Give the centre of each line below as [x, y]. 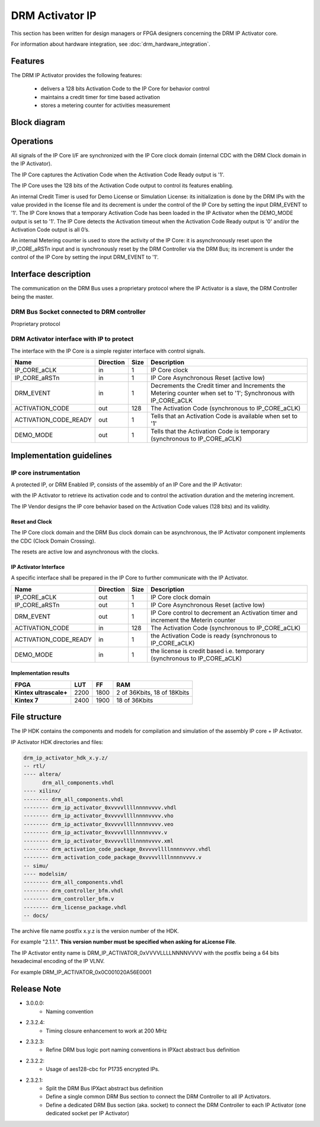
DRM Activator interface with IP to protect [72, 339]
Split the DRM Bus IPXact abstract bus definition [104, 1088]
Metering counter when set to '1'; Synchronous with [223, 393]
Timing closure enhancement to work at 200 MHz [106, 1031]
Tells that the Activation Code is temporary [210, 432]
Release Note [36, 989]
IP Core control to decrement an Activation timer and [224, 613]
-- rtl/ [34, 766]
